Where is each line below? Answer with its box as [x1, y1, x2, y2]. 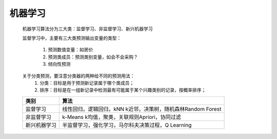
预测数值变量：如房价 [48, 47, 93, 53]
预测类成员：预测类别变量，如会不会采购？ [48, 54, 138, 60]
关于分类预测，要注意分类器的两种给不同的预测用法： [22, 72, 135, 79]
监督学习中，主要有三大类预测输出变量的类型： [22, 35, 122, 41]
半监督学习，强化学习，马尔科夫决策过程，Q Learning [62, 121, 192, 128]
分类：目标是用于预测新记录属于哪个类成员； [39, 80, 134, 86]
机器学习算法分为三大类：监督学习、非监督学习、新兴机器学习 [22, 26, 153, 32]
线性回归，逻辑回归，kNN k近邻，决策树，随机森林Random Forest [62, 105, 222, 112]
